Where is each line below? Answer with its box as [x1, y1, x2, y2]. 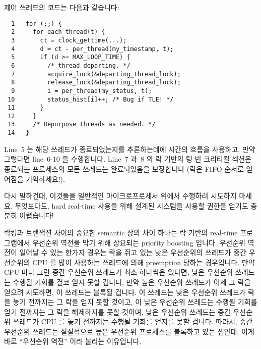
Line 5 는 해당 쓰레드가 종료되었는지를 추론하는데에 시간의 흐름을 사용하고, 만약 [4, 143, 255, 154]
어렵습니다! [19, 210, 54, 221]
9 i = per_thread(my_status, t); [11, 87, 152, 94]
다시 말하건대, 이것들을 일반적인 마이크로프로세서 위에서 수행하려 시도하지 [4, 190, 237, 201]
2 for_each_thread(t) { [11, 28, 105, 36]
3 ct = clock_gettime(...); [11, 36, 127, 44]
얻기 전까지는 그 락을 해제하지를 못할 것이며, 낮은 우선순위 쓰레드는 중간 [4, 306, 231, 317]
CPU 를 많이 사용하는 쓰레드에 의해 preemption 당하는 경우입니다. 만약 [32, 257, 255, 267]
